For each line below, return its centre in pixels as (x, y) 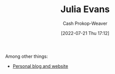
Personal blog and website (40, 66)
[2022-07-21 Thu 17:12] (85, 33)
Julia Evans (85, 9)
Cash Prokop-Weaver (85, 23)
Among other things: (27, 56)
